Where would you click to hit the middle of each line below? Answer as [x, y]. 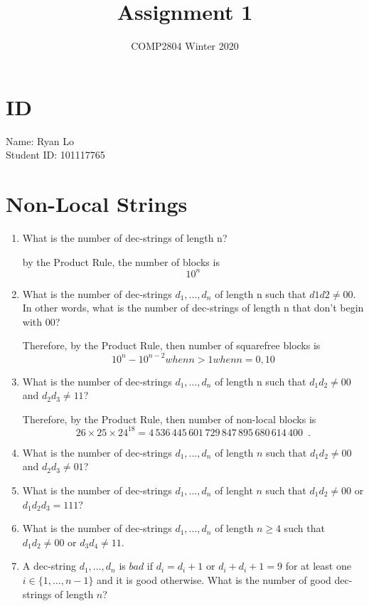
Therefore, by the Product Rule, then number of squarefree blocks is [171, 345]
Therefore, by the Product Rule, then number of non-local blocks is [169, 419]
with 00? [41, 321]
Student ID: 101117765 [55, 155]
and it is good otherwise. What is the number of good [214, 579]
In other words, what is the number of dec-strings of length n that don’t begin [193, 308]
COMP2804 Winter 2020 [185, 46]
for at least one [318, 566]
